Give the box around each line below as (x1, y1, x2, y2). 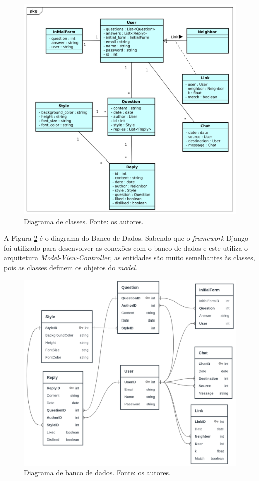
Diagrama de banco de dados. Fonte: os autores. (24, 467, 171, 478)
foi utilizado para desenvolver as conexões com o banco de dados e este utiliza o (4, 242, 248, 253)
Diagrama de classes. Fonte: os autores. (24, 216, 144, 226)
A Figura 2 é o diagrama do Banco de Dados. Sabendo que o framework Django (4, 233, 248, 243)
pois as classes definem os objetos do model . (4, 262, 137, 272)
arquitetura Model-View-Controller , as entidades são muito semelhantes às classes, (4, 252, 255, 263)
